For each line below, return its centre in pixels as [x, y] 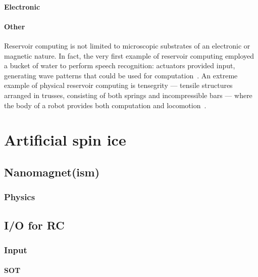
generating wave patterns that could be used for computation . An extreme [121, 75]
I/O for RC [34, 225]
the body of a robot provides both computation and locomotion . [105, 105]
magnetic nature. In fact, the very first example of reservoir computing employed [129, 55]
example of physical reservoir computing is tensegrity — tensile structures [118, 85]
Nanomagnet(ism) [52, 172]
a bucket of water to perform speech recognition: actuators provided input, [120, 65]
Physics [20, 197]
